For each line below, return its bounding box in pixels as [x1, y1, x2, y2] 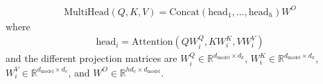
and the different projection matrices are [6, 51, 177, 65]
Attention [132, 37, 173, 48]
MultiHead [64, 7, 110, 17]
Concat [169, 7, 200, 17]
